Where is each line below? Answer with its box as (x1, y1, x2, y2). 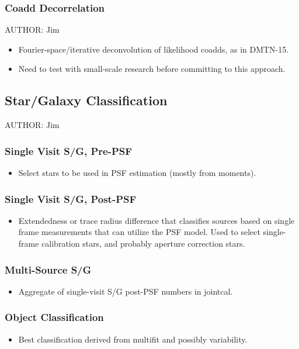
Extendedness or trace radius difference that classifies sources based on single (18, 214, 295, 226)
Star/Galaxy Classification (5, 91, 168, 109)
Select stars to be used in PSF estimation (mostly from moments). (18, 167, 256, 179)
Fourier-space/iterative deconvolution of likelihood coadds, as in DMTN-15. (18, 43, 289, 55)
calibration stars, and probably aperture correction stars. (41, 237, 245, 250)
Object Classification (5, 310, 104, 324)
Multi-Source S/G (5, 262, 92, 277)
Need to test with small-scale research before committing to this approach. (18, 63, 286, 75)
